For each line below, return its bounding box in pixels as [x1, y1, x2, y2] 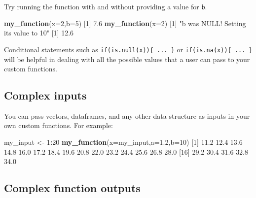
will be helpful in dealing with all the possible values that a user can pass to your [4, 54, 250, 64]
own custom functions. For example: [4, 120, 113, 131]
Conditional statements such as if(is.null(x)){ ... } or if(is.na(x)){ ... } [4, 44, 253, 54]
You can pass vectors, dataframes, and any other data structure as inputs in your [4, 110, 250, 121]
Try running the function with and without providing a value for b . [4, 1, 207, 11]
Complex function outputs [4, 180, 141, 196]
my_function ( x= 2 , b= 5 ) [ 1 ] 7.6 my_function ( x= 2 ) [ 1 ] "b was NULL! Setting [4, 18, 246, 28]
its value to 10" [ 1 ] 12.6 [4, 28, 74, 38]
